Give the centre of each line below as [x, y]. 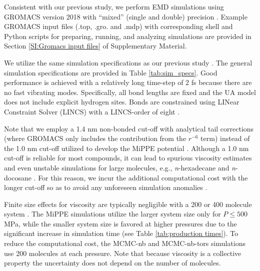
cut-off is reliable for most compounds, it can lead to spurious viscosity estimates [128, 158]
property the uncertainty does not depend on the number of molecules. [112, 263]
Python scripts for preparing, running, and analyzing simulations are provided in [128, 36]
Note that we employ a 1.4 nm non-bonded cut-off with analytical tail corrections [129, 128]
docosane [18, 177]
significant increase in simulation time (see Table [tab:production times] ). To [121, 233]
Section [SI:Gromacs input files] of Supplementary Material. [95, 46]
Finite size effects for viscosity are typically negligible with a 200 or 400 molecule [128, 204]
